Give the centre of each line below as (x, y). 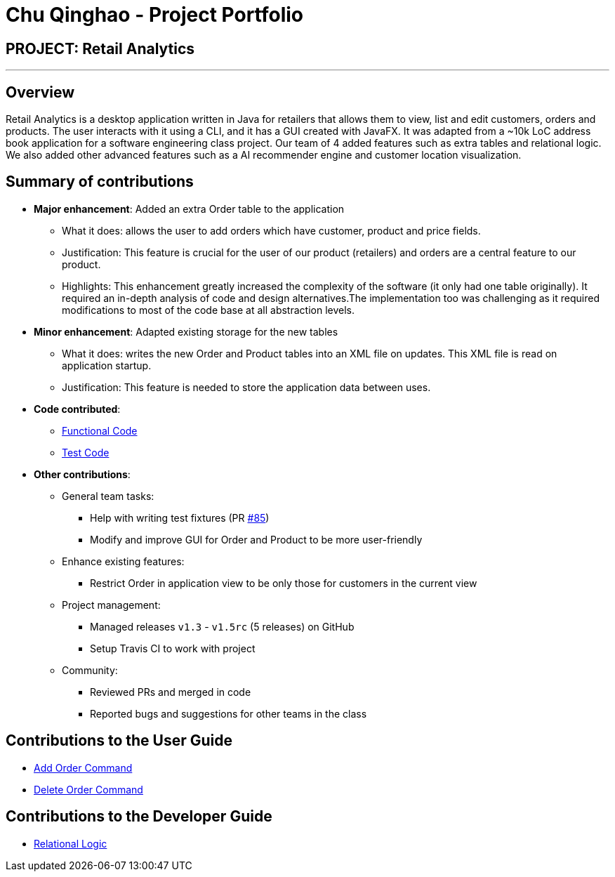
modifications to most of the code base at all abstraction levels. (209, 310)
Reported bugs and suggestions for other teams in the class (229, 713)
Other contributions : (82, 474)
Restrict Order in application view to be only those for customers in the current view (284, 583)
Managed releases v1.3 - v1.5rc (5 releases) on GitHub (222, 626)
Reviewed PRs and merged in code (171, 692)
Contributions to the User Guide (119, 741)
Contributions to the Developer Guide (139, 817)
